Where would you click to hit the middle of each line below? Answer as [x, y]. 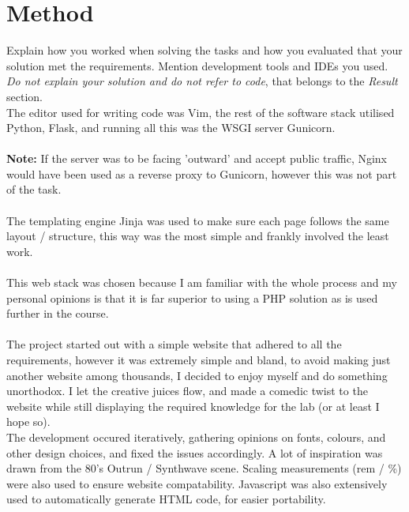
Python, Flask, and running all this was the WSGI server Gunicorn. [171, 128]
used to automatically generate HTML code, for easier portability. [166, 499]
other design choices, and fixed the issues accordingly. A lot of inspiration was [195, 452]
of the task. [34, 189]
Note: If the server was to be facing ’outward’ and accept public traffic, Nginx [197, 158]
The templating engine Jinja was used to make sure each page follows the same [198, 220]
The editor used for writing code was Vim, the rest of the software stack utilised [201, 112]
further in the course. [58, 313]
